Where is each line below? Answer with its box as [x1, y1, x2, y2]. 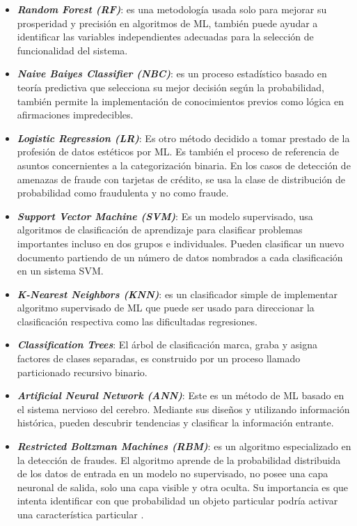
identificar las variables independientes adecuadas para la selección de [17, 29, 314, 44]
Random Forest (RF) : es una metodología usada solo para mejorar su [17, 2, 327, 16]
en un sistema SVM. [17, 263, 104, 278]
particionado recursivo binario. [17, 364, 148, 379]
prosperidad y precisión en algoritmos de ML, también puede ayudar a [17, 15, 318, 30]
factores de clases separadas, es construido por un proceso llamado [17, 351, 301, 366]
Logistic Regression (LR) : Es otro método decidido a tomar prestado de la [17, 130, 350, 145]
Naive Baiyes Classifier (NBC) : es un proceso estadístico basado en [17, 66, 327, 81]
